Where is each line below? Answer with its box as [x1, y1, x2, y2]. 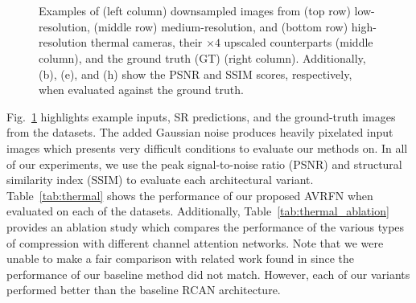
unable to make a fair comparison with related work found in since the [6, 250, 354, 267]
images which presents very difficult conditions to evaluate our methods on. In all [6, 139, 408, 156]
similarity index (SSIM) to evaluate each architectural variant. [6, 171, 314, 188]
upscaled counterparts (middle [224, 34, 373, 51]
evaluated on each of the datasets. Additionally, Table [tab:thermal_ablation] [6, 203, 389, 219]
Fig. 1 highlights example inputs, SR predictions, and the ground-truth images [6, 108, 396, 125]
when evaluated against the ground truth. [39, 81, 244, 98]
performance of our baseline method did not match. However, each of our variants [6, 265, 410, 282]
